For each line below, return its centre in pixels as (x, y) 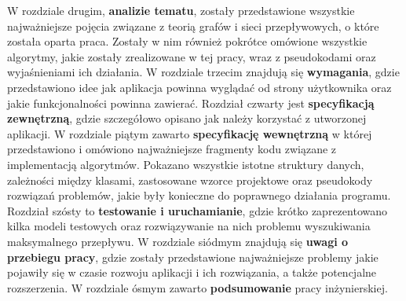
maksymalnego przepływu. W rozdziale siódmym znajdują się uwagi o (178, 241)
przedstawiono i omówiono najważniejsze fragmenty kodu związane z (172, 149)
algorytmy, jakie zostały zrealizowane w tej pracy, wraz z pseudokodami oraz (192, 56)
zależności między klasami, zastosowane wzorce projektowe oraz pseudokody (190, 180)
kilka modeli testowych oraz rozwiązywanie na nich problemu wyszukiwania (189, 226)
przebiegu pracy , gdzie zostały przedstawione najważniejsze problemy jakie (193, 257)
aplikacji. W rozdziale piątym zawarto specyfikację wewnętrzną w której (190, 133)
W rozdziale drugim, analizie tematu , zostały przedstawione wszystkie (181, 10)
